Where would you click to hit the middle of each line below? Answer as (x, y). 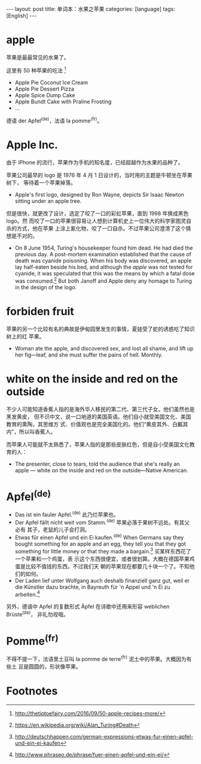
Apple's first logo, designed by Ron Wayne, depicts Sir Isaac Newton (99, 195)
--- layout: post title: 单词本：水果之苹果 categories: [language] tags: (91, 9)
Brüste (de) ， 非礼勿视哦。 (37, 614)
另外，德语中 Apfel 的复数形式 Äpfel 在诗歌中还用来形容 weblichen (88, 607)
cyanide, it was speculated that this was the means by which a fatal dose (105, 274)
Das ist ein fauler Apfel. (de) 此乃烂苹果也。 (67, 514)
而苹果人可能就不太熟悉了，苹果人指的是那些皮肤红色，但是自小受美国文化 (98, 444)
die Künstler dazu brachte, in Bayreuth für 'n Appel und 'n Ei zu (92, 587)
